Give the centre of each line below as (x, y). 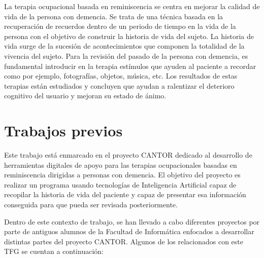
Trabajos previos (63, 131)
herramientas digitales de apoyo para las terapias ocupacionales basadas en (121, 164)
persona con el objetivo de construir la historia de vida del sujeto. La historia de (129, 36)
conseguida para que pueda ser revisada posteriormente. (91, 205)
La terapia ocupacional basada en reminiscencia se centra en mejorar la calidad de (132, 6)
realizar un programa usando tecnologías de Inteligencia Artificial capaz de (120, 184)
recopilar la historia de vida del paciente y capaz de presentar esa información (125, 194)
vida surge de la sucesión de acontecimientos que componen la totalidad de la (124, 46)
